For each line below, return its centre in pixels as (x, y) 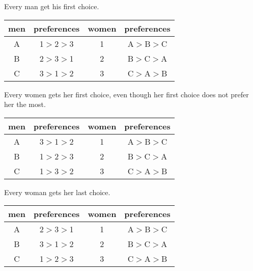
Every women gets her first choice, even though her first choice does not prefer (126, 94)
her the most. (25, 104)
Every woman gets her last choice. (57, 192)
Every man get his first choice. (52, 6)
